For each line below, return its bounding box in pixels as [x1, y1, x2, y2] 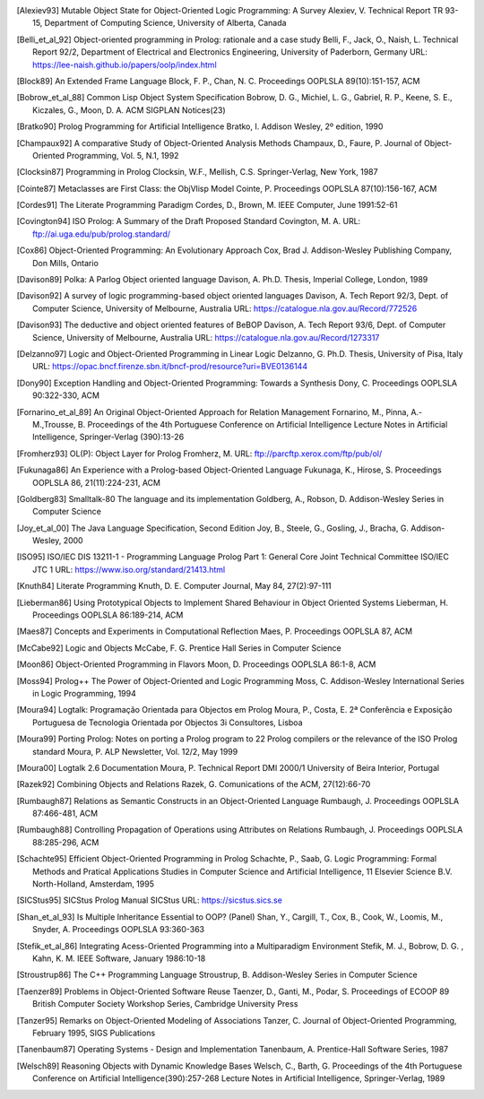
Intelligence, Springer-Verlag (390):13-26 [32, 431, 185, 443]
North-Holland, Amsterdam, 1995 [32, 878, 154, 889]
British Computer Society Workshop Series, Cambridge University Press [32, 999, 298, 1009]
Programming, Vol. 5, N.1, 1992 [66, 150, 179, 160]
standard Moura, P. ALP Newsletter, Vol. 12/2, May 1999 [32, 746, 238, 757]
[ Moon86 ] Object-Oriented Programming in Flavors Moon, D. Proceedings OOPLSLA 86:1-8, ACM [16, 659, 376, 670]
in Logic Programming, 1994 [32, 688, 136, 698]
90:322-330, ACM [32, 390, 100, 401]
